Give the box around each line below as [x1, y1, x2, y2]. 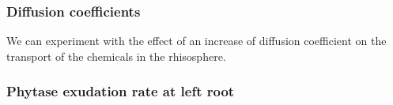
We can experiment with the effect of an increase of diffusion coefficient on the [6, 32, 387, 49]
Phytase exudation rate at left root [6, 81, 235, 101]
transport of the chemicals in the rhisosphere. [6, 47, 226, 64]
